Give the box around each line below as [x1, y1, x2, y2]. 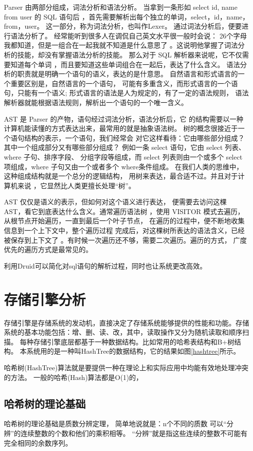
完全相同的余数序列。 [4, 437, 72, 448]
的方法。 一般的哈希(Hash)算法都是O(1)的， [4, 372, 143, 382]
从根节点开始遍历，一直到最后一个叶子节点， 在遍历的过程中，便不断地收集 [4, 216, 245, 226]
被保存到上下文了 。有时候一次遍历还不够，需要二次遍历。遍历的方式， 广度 [4, 235, 247, 245]
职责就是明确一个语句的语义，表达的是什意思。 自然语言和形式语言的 [17, 69, 238, 79]
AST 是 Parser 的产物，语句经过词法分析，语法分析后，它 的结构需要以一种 [4, 113, 243, 124]
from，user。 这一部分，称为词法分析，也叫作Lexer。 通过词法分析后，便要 [4, 21, 242, 31]
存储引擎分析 [4, 289, 86, 309]
